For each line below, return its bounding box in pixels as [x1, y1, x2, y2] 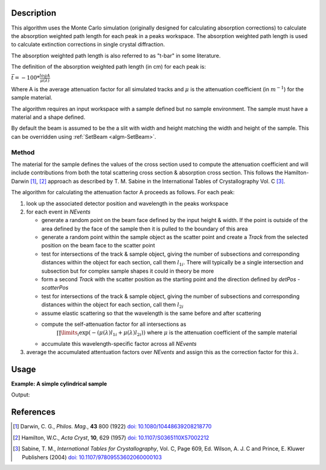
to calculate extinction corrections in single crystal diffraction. [11, 41, 165, 48]
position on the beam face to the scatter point [41, 242, 155, 249]
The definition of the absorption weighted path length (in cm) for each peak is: [11, 63, 206, 71]
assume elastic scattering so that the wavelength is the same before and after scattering [41, 310, 261, 317]
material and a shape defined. [11, 113, 86, 121]
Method [11, 148, 35, 156]
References [11, 407, 56, 418]
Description [11, 8, 57, 18]
